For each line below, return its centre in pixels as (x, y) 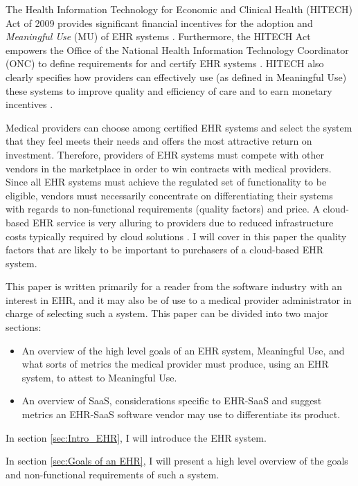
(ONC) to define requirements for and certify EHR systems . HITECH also (165, 63)
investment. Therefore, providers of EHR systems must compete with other (165, 154)
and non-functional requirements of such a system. (113, 474)
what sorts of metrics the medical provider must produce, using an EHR (175, 364)
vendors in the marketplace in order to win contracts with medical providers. (169, 168)
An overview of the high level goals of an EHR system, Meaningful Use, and (183, 350)
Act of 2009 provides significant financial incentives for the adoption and (159, 22)
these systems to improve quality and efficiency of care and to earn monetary (169, 90)
